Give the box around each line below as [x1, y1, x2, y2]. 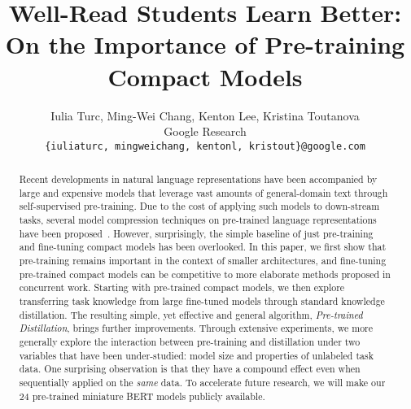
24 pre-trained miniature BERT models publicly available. [19, 389, 265, 402]
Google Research [164, 123, 247, 140]
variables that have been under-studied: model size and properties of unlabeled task [19, 348, 374, 362]
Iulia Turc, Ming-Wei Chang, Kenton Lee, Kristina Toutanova [50, 107, 360, 124]
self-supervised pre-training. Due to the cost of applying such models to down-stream [19, 199, 380, 213]
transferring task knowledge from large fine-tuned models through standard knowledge [19, 294, 385, 308]
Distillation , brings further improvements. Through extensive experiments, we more [19, 321, 374, 335]
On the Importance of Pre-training [5, 28, 405, 61]
